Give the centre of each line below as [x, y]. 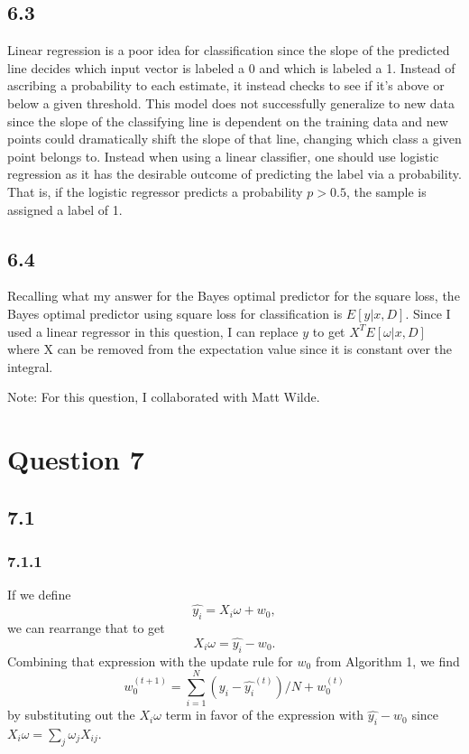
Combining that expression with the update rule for [150, 661]
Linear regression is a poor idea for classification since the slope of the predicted [229, 50]
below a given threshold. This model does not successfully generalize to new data [231, 102]
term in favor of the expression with [265, 715]
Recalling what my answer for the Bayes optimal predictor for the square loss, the [234, 296]
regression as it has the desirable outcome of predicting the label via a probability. [234, 174]
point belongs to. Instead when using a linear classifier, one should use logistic [223, 156]
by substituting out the [71, 715]
